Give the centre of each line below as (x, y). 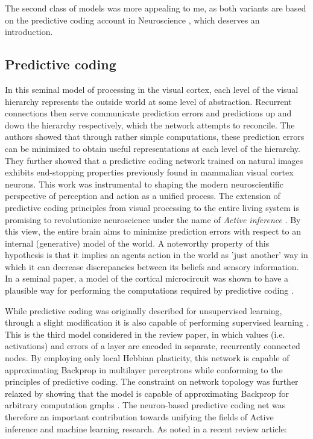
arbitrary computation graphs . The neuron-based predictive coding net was (145, 405)
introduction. (29, 32)
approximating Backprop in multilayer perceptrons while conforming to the (144, 369)
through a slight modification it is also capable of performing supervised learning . (157, 322)
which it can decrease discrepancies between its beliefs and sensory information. (152, 266)
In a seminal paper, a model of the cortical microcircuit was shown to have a (147, 278)
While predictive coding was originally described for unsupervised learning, (144, 310)
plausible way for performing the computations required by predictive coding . (149, 290)
